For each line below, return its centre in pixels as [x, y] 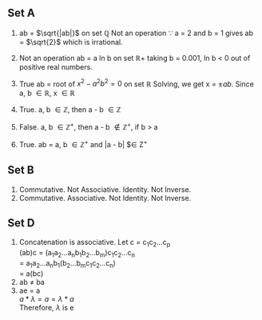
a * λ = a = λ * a [46, 298]
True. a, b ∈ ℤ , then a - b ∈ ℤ [70, 110]
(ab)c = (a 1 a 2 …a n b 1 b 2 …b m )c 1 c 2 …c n [77, 254]
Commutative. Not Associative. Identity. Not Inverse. [105, 189]
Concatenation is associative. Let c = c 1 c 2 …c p [95, 243]
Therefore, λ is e [46, 307]
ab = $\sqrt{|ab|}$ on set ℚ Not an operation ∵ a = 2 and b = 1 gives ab [136, 33]
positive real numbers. [56, 66]
